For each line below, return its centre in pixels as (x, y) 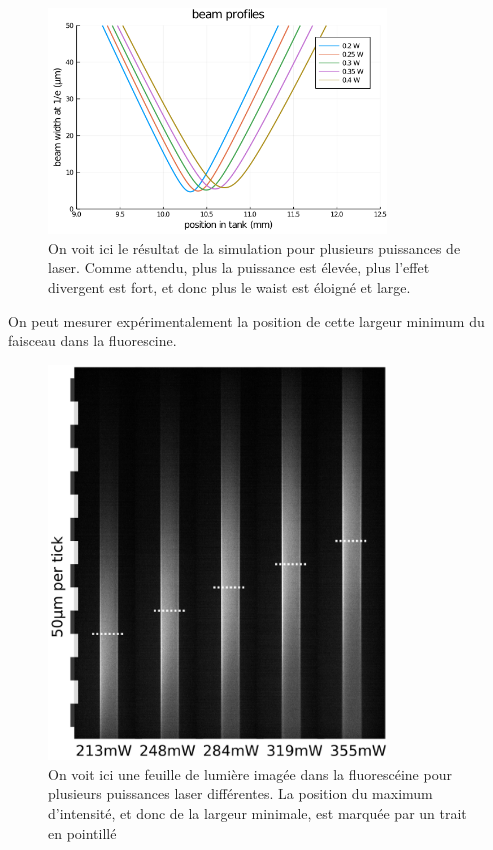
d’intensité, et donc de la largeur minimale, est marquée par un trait (257, 813)
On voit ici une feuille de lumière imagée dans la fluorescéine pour (250, 773)
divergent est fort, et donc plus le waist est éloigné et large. (229, 286)
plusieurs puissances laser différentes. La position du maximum (240, 793)
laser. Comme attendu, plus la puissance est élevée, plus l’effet (239, 267)
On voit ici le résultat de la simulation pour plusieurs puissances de (254, 247)
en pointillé (82, 832)
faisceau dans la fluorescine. (92, 340)
